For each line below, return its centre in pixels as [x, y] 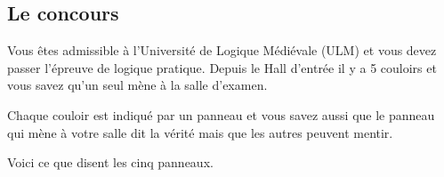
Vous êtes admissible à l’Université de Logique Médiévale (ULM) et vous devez [222, 50]
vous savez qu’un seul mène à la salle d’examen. [137, 85]
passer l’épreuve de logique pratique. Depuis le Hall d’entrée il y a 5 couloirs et [222, 67]
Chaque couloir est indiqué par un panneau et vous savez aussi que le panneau [221, 114]
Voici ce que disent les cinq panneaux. [110, 162]
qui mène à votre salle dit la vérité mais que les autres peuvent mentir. [200, 132]
